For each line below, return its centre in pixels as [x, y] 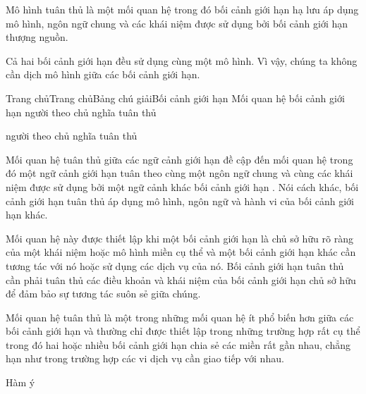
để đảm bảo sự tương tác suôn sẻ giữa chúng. [103, 294]
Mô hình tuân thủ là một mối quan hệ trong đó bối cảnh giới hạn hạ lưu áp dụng [182, 9]
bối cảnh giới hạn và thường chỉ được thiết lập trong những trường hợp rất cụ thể [183, 331]
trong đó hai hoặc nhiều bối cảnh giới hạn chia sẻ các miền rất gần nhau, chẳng [178, 344]
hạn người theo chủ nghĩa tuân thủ [81, 112]
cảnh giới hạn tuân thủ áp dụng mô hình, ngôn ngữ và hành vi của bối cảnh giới [180, 201]
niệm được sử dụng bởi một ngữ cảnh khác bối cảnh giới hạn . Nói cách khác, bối [182, 186]
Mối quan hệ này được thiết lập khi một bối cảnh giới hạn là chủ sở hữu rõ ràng [179, 238]
